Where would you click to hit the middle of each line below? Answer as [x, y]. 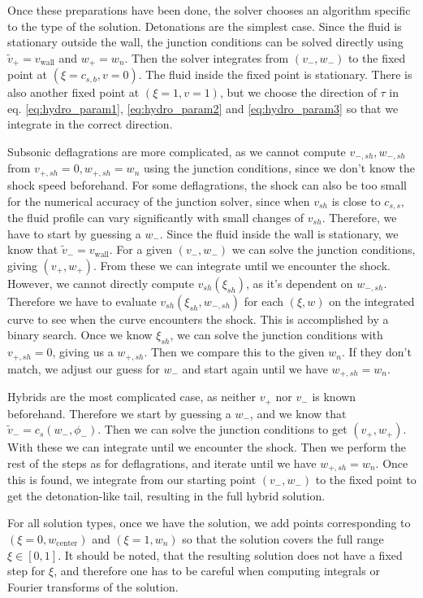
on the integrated [372, 301]
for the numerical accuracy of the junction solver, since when [159, 201]
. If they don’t [376, 352]
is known [334, 397]
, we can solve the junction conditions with [276, 335]
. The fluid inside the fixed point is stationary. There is [275, 74]
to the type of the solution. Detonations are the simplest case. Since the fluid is [205, 26]
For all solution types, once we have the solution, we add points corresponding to [209, 523]
